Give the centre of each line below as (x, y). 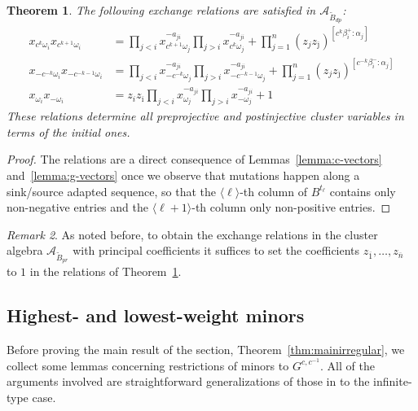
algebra (25, 250)
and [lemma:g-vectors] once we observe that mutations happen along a (183, 175)
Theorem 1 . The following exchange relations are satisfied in (161, 10)
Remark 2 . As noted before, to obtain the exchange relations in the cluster (192, 234)
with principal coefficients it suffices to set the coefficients (216, 250)
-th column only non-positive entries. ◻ (291, 207)
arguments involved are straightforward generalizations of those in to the (188, 381)
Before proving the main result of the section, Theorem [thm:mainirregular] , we (206, 350)
